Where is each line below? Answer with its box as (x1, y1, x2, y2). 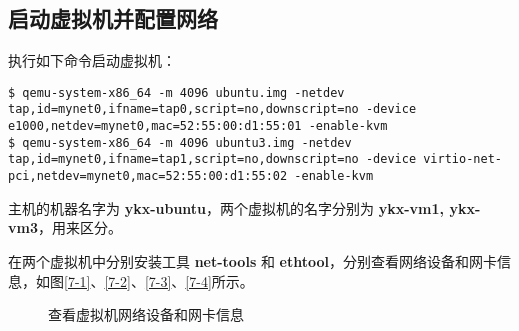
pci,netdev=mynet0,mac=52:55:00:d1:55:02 (8, 169, 288, 184)
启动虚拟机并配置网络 (8, 3, 218, 34)
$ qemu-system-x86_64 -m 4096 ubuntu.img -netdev (8, 85, 345, 100)
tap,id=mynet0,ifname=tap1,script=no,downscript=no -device (8, 152, 417, 167)
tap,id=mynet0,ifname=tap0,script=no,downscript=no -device (8, 102, 417, 117)
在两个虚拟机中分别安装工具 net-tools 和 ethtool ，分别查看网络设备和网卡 (8, 250, 497, 271)
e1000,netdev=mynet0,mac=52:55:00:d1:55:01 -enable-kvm (8, 119, 388, 134)
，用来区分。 (37, 217, 122, 238)
